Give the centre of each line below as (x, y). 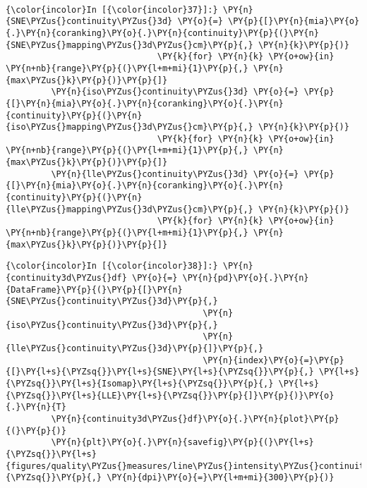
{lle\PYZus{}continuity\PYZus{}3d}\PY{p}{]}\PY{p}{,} (135, 348)
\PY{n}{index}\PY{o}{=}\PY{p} (273, 360)
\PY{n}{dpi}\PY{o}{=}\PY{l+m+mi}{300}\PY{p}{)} (221, 478)
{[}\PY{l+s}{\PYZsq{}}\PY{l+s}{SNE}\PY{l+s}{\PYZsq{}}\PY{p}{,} (160, 372)
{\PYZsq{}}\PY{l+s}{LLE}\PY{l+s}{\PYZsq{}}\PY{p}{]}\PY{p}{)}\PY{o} (170, 395)
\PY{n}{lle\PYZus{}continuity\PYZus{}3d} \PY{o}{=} (175, 174)
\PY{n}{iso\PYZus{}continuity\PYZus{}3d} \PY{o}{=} (175, 92)
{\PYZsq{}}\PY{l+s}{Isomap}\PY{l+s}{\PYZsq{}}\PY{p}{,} (140, 383)
